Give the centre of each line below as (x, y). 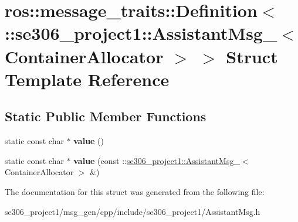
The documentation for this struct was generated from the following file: (135, 191)
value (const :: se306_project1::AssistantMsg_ (157, 160)
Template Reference (87, 79)
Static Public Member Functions (106, 116)
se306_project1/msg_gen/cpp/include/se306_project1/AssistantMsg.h (133, 211)
